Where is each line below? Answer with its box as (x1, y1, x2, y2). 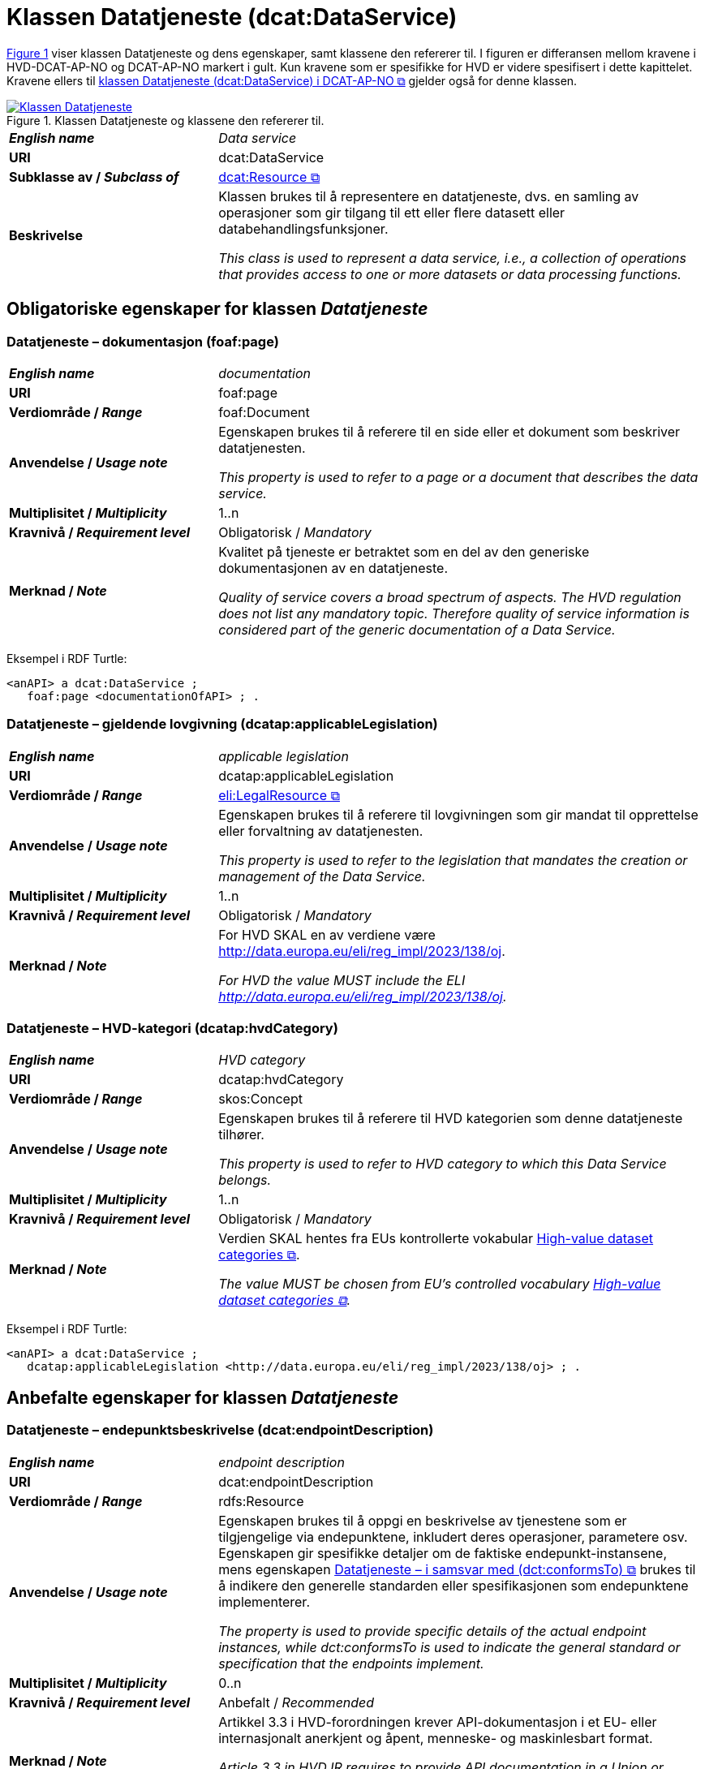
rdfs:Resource (218, 1492, 304, 1509)
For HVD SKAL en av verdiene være (218, 926, 436, 943)
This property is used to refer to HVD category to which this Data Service (218, 1156, 667, 1173)
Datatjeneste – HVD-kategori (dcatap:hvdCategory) (6, 1020, 338, 1037)
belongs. (218, 1172, 271, 1189)
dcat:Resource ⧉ (218, 168, 320, 185)
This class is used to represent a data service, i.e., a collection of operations (218, 249, 686, 266)
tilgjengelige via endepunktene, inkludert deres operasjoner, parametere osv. (218, 1528, 688, 1545)
